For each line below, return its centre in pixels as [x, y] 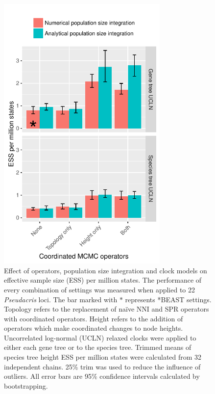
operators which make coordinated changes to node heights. [94, 328]
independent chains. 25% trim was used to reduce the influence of [102, 366]
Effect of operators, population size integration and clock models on [106, 270]
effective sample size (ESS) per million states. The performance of [103, 280]
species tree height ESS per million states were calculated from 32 [103, 357]
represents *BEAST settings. [168, 299]
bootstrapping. [26, 385]
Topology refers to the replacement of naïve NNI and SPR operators [107, 309]
